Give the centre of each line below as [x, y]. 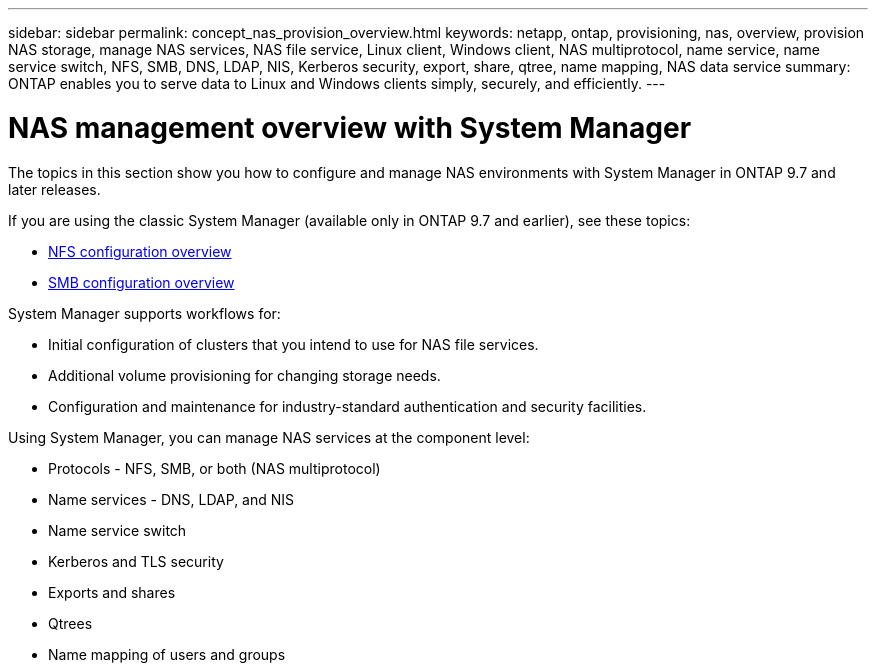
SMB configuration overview [141, 282]
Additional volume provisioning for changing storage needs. [244, 375]
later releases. [54, 189]
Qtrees [70, 623]
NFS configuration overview [140, 251]
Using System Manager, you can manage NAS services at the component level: [269, 437]
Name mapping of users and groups [167, 654]
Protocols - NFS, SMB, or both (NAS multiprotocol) [214, 468]
